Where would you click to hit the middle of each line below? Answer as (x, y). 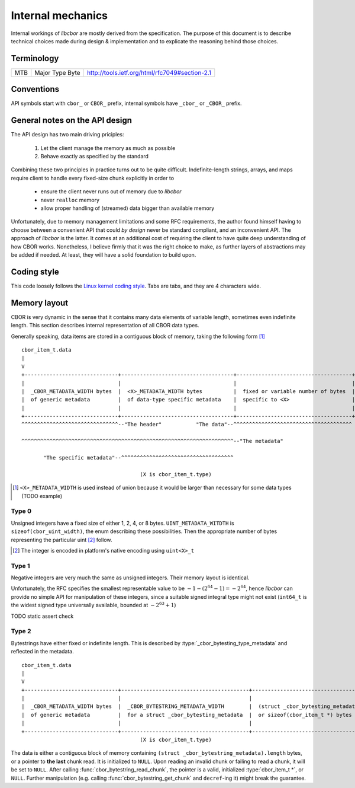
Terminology (35, 58)
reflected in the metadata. (42, 652)
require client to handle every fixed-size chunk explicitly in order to (93, 178)
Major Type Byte (57, 72)
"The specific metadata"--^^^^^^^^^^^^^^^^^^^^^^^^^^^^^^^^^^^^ (138, 458)
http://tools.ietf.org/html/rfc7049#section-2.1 (149, 72)
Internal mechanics (59, 15)
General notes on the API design (72, 121)
